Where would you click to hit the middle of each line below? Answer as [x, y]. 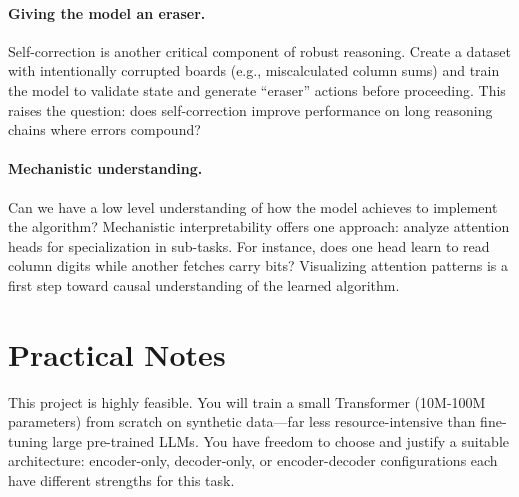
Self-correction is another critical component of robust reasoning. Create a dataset [260, 50]
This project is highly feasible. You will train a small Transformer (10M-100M [247, 401]
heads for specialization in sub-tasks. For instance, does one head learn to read [249, 245]
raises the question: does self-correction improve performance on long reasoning [250, 109]
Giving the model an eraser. [107, 12]
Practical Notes [117, 353]
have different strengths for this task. [121, 480]
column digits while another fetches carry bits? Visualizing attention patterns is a [258, 265]
